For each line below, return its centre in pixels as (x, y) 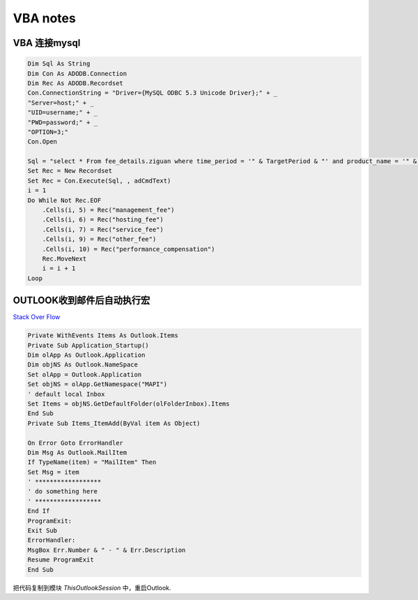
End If (39, 511)
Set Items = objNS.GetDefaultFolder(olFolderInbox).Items (129, 403)
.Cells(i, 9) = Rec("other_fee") (99, 239)
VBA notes (44, 18)
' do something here (62, 492)
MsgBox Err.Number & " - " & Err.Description (107, 550)
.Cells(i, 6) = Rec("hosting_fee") (103, 220)
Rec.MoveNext (64, 259)
